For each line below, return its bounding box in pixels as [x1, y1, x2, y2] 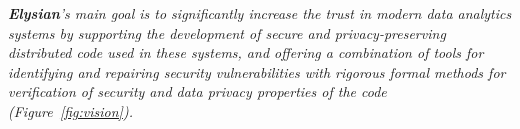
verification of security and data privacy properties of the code [8, 81, 387, 102]
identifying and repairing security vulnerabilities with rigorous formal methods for [8, 61, 506, 82]
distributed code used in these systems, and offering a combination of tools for [8, 42, 484, 63]
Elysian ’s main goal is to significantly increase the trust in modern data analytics [8, 3, 512, 23]
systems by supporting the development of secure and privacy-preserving [8, 22, 446, 43]
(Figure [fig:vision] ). [8, 100, 133, 121]
